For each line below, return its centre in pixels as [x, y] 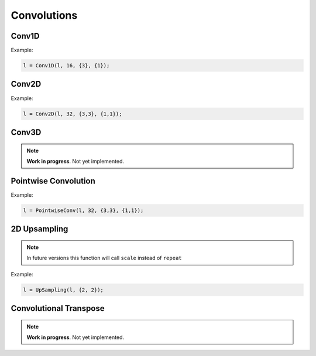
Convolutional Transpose [58, 308]
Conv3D [26, 132]
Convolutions [44, 15]
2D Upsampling [39, 229]
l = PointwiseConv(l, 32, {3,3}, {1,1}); [83, 210]
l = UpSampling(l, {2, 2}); [63, 290]
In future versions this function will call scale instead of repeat [104, 258]
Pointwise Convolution [53, 181]
